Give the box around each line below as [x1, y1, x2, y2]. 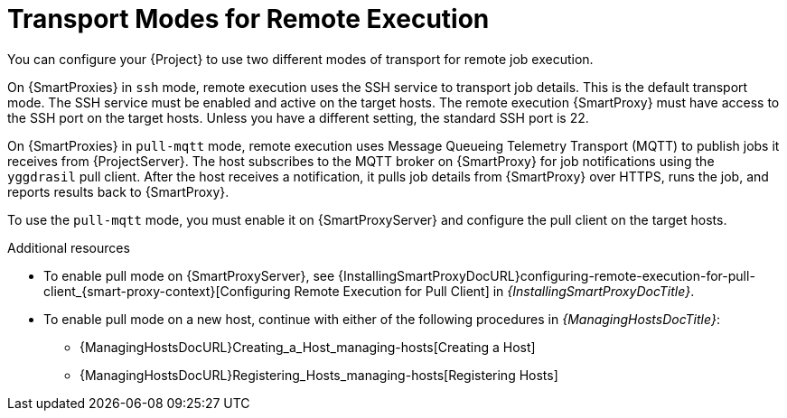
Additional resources [7, 239, 130, 255]
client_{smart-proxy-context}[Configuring [43, 283, 291, 299]
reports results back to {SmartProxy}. [7, 183, 230, 200]
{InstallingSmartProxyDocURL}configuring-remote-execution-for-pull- [338, 267, 755, 283]
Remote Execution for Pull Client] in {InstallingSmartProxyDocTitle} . [294, 283, 695, 299]
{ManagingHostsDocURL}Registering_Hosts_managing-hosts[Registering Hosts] [80, 367, 558, 383]
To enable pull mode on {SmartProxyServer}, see [43, 267, 335, 283]
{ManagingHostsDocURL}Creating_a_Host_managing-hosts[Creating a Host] [80, 339, 536, 355]
